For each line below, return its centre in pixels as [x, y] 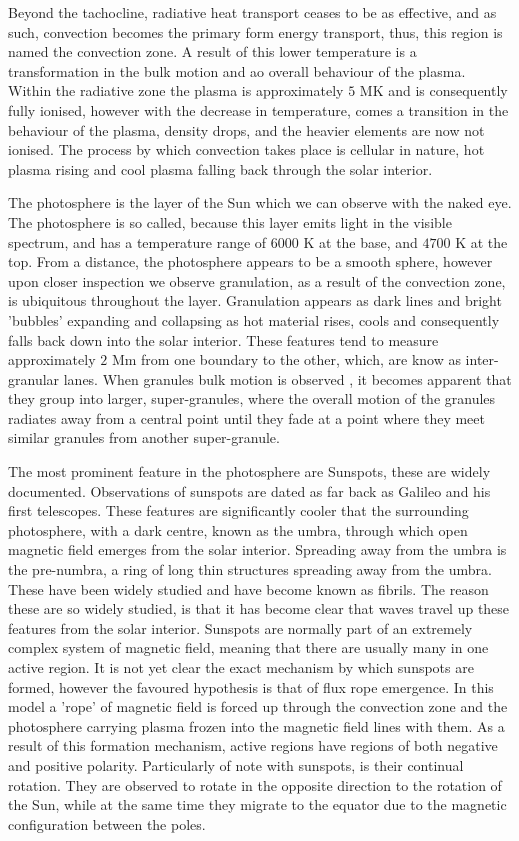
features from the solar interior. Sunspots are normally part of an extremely [240, 627]
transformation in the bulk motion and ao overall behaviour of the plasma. [237, 70]
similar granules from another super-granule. [144, 437]
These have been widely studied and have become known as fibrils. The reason [248, 588]
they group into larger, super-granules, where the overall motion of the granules [252, 398]
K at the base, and [360, 241]
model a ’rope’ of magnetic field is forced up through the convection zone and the [258, 706]
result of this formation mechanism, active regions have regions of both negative [253, 745]
